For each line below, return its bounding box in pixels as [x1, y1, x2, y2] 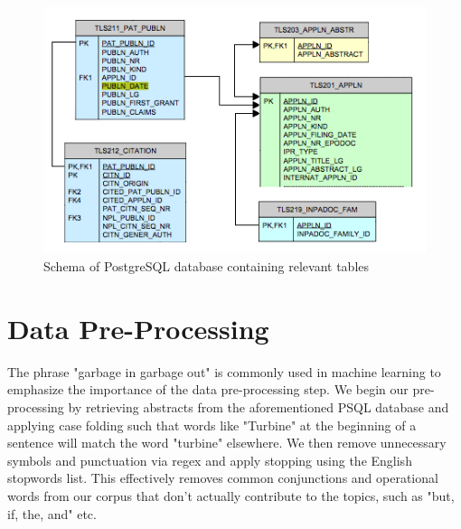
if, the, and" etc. [7, 504, 97, 523]
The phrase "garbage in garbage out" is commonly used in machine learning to [7, 362, 441, 381]
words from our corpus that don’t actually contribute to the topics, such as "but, [7, 486, 455, 505]
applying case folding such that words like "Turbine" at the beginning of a [7, 415, 417, 434]
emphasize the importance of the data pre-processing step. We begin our [7, 380, 409, 399]
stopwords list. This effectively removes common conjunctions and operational [7, 468, 438, 487]
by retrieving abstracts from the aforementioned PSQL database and [68, 397, 449, 416]
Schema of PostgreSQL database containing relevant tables [43, 257, 370, 276]
